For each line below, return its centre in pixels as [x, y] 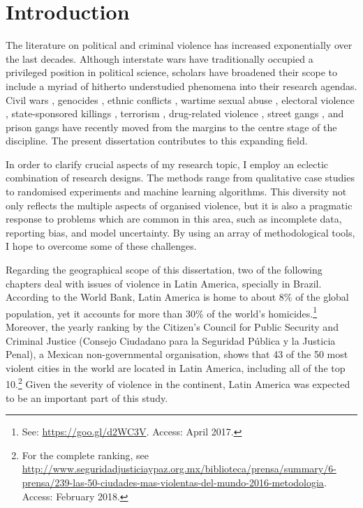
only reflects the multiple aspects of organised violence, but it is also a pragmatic [179, 205]
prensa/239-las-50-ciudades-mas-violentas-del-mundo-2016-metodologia [173, 483]
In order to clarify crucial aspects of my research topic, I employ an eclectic [167, 164]
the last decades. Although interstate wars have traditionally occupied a [160, 58]
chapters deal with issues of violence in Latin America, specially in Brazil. [164, 283]
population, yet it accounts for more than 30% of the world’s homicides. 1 [162, 312]
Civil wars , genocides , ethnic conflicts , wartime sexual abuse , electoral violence [180, 99]
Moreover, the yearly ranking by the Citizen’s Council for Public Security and [172, 327]
